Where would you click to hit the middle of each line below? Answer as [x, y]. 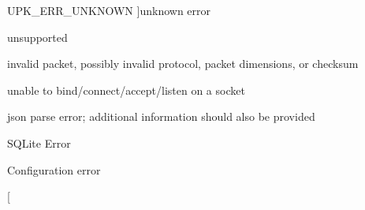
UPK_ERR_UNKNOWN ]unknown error [109, 10]
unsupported [37, 37]
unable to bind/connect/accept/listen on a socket [126, 90]
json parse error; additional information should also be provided [161, 116]
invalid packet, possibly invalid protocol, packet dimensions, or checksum [183, 64]
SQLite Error [39, 142]
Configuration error [54, 169]
